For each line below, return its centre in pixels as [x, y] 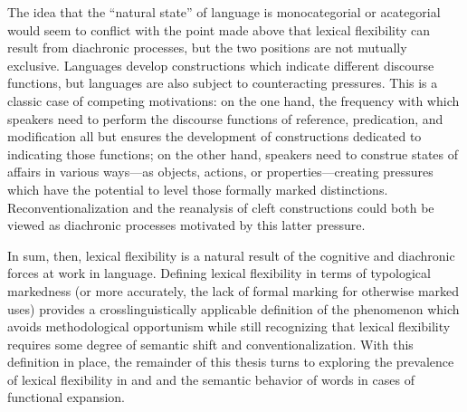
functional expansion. [67, 397]
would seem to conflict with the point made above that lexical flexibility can [219, 29]
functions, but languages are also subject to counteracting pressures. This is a [223, 83]
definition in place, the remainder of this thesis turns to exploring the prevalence [231, 362]
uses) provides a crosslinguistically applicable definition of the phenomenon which [233, 308]
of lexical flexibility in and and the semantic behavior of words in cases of [211, 379]
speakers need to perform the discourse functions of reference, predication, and [225, 118]
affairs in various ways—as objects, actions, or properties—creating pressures [220, 172]
